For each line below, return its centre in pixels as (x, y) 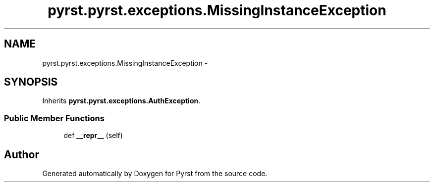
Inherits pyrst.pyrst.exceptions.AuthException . (121, 101)
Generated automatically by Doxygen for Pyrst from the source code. (155, 174)
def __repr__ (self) (93, 136)
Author (22, 154)
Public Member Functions (54, 118)
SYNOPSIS (31, 82)
